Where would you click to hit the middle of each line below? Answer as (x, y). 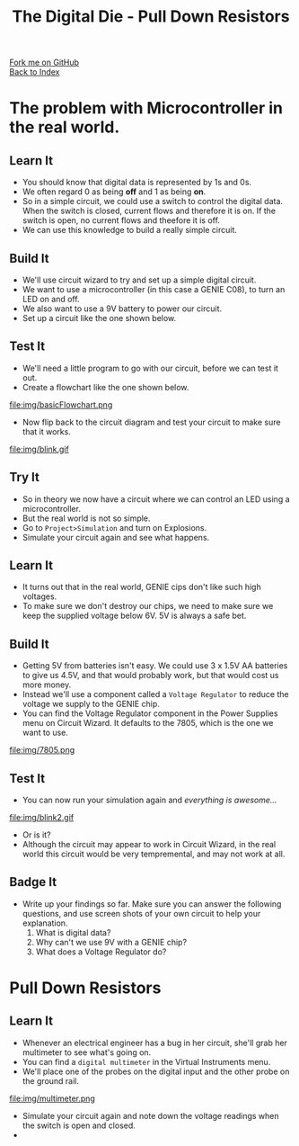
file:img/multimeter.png (53, 1098)
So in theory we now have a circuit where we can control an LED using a (156, 499)
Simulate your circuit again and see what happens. (116, 537)
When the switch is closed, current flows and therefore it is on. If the (149, 211)
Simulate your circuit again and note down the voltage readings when (150, 1115)
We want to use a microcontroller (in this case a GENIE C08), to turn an (154, 289)
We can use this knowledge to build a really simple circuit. (130, 230)
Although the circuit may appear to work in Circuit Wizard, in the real (149, 845)
